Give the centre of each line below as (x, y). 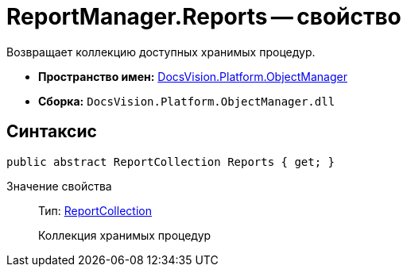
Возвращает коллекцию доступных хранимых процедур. (161, 52)
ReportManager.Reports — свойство (204, 17)
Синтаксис (52, 132)
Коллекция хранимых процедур (125, 235)
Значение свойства (59, 186)
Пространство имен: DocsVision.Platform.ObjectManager (193, 76)
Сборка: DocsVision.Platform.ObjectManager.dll (187, 101)
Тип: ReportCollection (95, 210)
